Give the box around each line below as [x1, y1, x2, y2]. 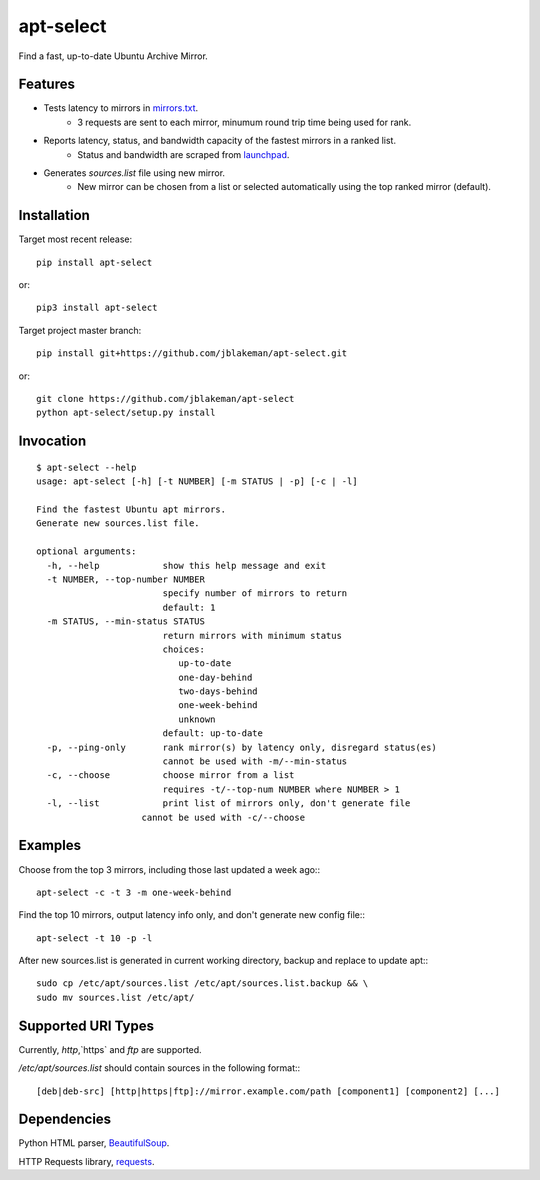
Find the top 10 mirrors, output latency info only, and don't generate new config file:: [18, 909, 365, 921]
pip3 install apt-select [36, 302, 158, 314]
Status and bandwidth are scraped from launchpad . [77, 148, 290, 160]
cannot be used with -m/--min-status [162, 756, 348, 767]
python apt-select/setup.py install [36, 407, 216, 419]
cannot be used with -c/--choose [141, 811, 305, 823]
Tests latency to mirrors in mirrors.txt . [43, 102, 199, 114]
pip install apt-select [36, 256, 153, 268]
